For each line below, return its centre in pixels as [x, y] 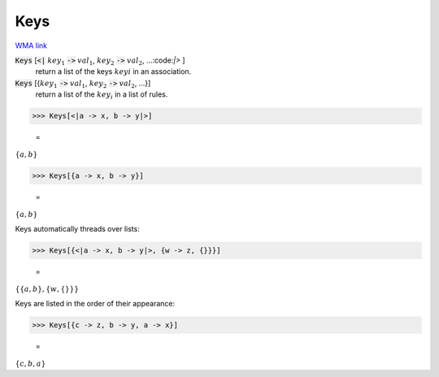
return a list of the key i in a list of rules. [102, 95]
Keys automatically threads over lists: [77, 228]
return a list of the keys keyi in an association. [113, 71]
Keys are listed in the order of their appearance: [95, 303]
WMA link [31, 45]
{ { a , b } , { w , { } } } [47, 289]
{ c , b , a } [30, 363]
